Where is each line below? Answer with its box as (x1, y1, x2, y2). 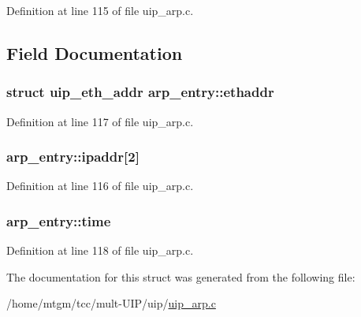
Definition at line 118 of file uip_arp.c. (6, 242, 194, 259)
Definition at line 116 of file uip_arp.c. (6, 177, 194, 194)
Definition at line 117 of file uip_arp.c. (6, 113, 194, 129)
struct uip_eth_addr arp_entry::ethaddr (6, 82, 274, 102)
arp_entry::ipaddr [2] (6, 147, 140, 166)
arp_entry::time (6, 211, 111, 230)
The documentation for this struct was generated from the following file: (6, 268, 355, 285)
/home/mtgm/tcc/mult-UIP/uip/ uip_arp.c (6, 295, 216, 311)
